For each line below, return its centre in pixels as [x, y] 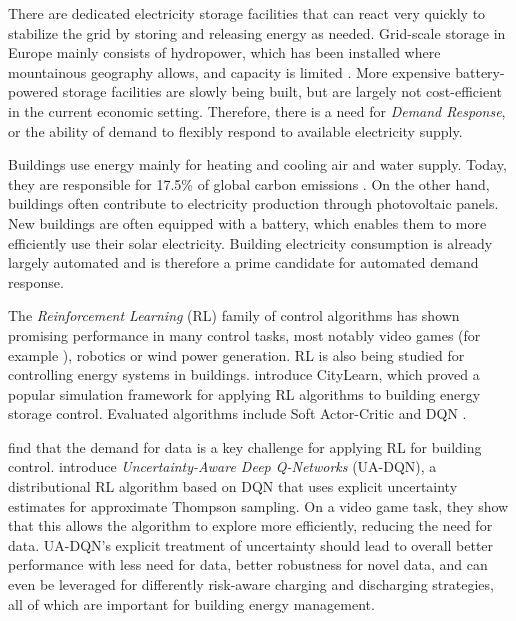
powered [33, 91]
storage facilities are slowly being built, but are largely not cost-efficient [282, 91]
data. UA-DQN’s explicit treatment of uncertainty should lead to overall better [251, 544]
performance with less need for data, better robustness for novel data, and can [248, 564]
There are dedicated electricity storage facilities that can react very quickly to [247, 13]
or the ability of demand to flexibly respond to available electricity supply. [235, 130]
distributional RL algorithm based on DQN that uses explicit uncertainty [233, 486]
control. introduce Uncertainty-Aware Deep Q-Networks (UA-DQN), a [222, 466]
